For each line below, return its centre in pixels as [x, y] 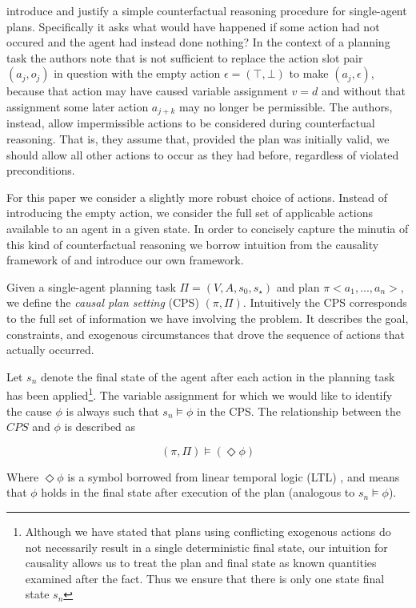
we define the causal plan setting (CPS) [103, 302]
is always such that [112, 411]
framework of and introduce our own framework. [125, 260]
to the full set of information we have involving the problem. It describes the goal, [208, 318]
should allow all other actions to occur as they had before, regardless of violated [203, 154]
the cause [29, 411]
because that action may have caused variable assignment [147, 91]
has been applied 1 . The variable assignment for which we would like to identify [200, 394]
